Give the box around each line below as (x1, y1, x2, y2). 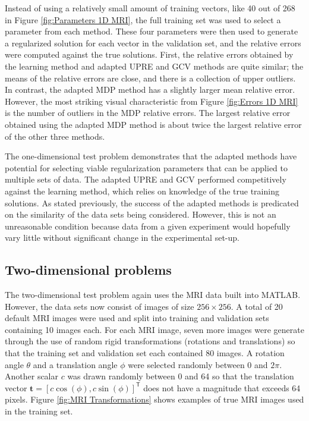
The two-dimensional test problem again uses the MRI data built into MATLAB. (5, 288, 301, 301)
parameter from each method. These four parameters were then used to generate (5, 25, 298, 37)
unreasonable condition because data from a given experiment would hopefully (5, 219, 291, 232)
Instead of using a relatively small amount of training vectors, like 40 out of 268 (5, 2, 295, 14)
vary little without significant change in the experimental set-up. (5, 231, 239, 244)
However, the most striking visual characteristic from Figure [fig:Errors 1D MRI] (5, 95, 298, 107)
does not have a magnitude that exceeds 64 (143, 381, 301, 394)
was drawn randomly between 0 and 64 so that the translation (67, 370, 294, 382)
